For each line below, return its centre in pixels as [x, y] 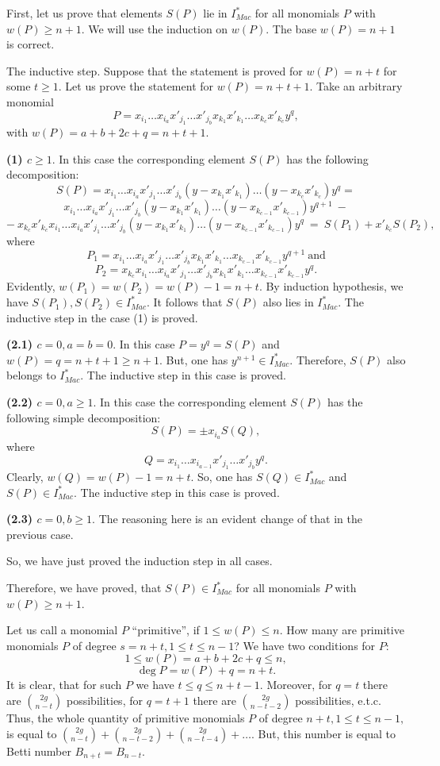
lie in [215, 13]
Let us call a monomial [62, 630]
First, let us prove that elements [84, 13]
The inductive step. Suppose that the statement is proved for [155, 70]
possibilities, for [105, 700]
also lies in [288, 302]
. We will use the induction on [155, 28]
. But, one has [193, 359]
